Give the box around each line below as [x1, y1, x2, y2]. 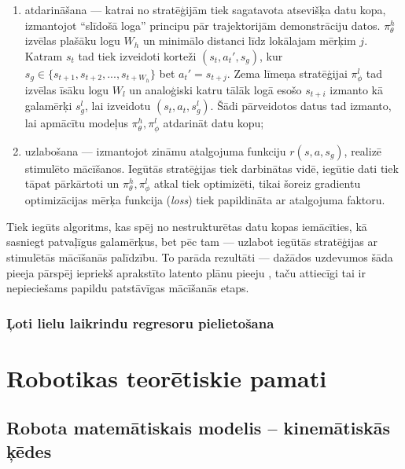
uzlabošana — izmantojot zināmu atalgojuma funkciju [24, 142, 286, 159]
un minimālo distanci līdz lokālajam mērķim [142, 32, 356, 49]
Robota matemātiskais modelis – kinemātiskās [6, 416, 390, 440]
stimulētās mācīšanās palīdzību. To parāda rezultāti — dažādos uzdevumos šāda [6, 249, 393, 266]
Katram [24, 47, 63, 64]
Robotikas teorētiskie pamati [6, 361, 327, 394]
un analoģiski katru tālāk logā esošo [129, 81, 302, 97]
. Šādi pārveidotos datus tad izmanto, [210, 97, 392, 114]
